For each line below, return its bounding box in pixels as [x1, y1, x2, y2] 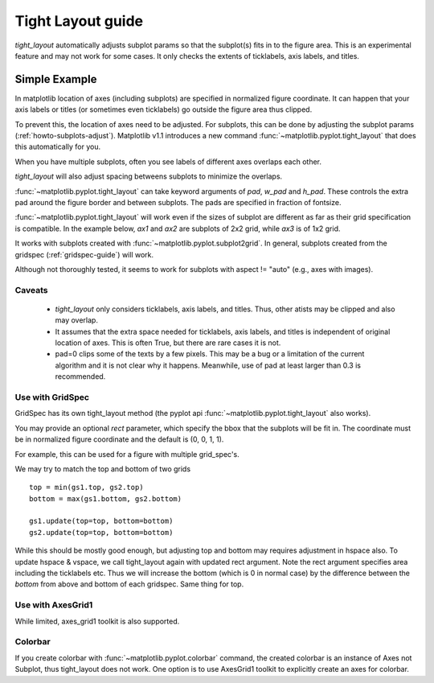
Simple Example [14, 72, 97, 86]
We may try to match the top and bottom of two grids [14, 463, 191, 474]
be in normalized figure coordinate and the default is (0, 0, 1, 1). [14, 434, 224, 444]
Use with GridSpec [14, 391, 90, 402]
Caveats [14, 284, 48, 295]
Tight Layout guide [14, 12, 144, 30]
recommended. [55, 372, 106, 381]
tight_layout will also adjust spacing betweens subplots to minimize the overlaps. [14, 171, 283, 181]
